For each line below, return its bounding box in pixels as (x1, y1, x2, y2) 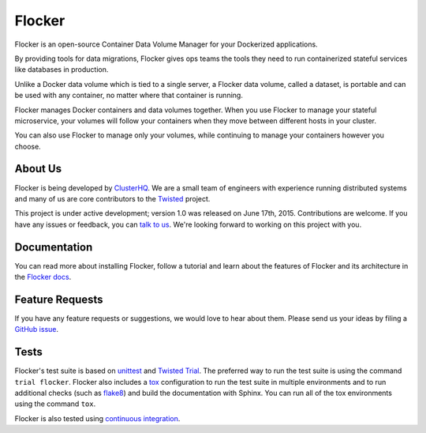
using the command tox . (14, 399, 96, 409)
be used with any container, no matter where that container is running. (14, 91, 244, 100)
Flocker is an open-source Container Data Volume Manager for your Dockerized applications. (14, 40, 319, 49)
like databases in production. (14, 65, 109, 74)
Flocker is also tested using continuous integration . (14, 413, 181, 423)
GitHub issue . (14, 325, 59, 334)
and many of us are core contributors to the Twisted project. (14, 194, 211, 203)
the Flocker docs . (14, 273, 72, 282)
